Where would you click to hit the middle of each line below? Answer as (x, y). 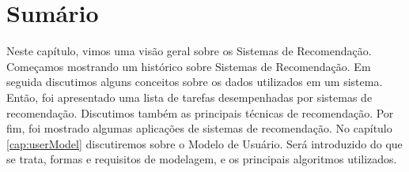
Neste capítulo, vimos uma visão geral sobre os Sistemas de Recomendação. (189, 51)
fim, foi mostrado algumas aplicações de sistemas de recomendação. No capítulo (199, 128)
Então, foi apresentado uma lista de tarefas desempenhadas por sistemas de (189, 97)
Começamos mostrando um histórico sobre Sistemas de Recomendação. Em (189, 66)
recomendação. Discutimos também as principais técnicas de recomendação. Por (200, 112)
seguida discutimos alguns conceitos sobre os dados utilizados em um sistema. (195, 82)
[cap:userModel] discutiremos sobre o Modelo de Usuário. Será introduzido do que (204, 143)
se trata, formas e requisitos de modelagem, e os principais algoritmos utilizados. (202, 159)
